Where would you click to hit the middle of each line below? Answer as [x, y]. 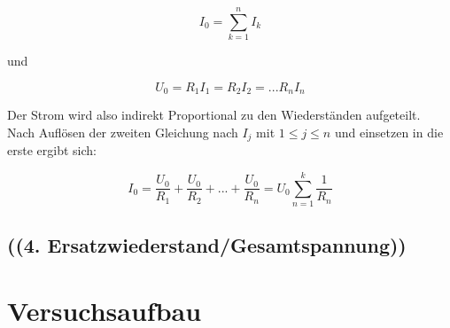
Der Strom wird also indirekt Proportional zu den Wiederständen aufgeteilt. [214, 115]
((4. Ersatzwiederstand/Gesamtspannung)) [207, 245]
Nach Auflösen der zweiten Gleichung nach [123, 132]
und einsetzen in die [389, 132]
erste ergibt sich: [52, 150]
